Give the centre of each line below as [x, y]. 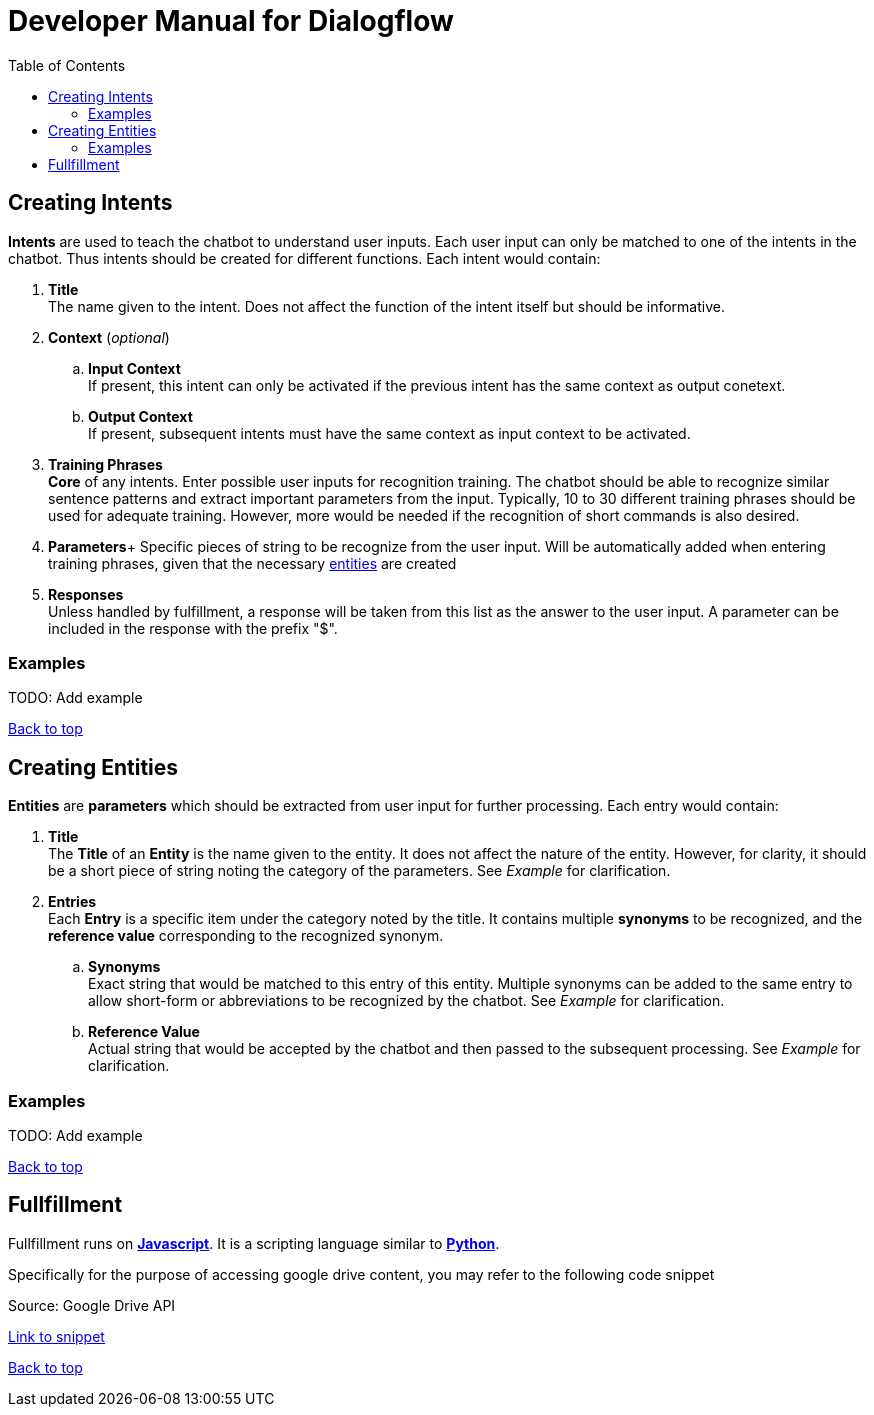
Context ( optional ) [109, 337]
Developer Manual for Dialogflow [231, 21]
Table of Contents [67, 65]
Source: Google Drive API [92, 1305]
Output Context [140, 416]
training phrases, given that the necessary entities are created [252, 563]
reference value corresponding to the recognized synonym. [246, 936]
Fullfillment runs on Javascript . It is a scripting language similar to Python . [254, 1243]
